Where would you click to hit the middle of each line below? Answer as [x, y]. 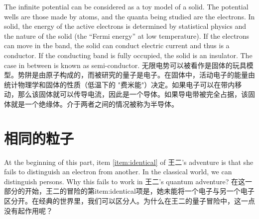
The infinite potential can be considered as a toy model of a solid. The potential [126, 6]
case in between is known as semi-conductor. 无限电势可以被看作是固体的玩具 [125, 65]
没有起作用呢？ [28, 210]
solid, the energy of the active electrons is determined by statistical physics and [125, 26]
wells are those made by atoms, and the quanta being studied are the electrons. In [129, 16]
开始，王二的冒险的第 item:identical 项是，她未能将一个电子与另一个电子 [139, 191]
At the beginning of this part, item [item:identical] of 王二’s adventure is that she [129, 162]
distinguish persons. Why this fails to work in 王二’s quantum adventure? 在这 [125, 181]
